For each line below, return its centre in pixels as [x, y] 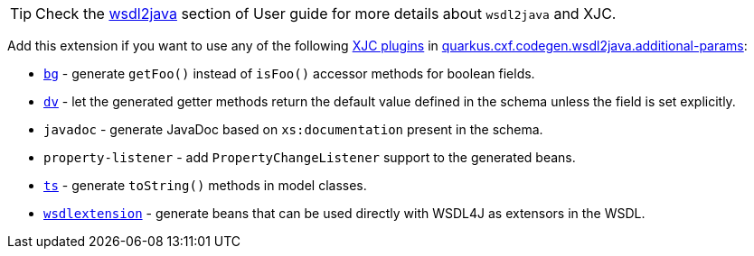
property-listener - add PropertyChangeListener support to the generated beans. [310, 157]
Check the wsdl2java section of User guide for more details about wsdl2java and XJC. [326, 14]
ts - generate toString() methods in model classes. [205, 185]
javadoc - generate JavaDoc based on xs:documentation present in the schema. [293, 129]
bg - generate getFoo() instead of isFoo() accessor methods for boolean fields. [289, 73]
